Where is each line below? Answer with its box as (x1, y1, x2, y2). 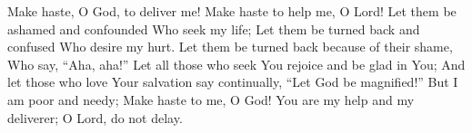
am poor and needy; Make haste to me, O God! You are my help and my (7, 90, 415, 109)
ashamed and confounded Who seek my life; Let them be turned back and (7, 19, 420, 38)
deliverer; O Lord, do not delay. (7, 108, 183, 127)
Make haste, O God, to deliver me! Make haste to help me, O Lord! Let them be (7, 2, 457, 20)
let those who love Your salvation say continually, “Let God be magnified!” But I (7, 72, 458, 91)
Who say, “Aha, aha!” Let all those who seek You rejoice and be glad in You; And (7, 54, 466, 73)
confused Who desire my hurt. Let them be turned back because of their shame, (7, 37, 453, 56)
